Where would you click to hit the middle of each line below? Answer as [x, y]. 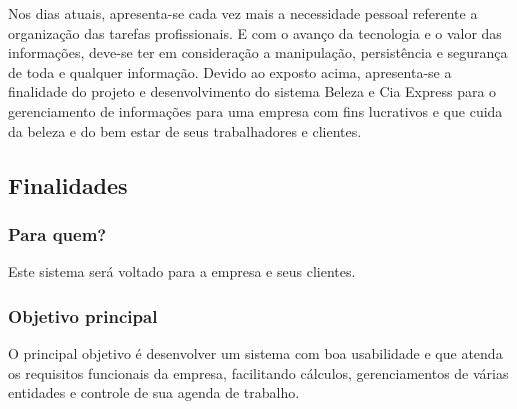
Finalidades [68, 184]
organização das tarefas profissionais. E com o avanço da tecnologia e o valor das [255, 32]
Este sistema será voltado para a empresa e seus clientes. [182, 271]
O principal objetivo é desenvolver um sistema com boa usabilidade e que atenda [255, 352]
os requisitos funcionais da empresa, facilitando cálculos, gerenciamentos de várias [258, 372]
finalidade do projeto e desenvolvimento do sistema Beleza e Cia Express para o [252, 91]
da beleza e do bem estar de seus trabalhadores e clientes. [185, 130]
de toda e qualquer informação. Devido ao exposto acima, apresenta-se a [230, 71]
